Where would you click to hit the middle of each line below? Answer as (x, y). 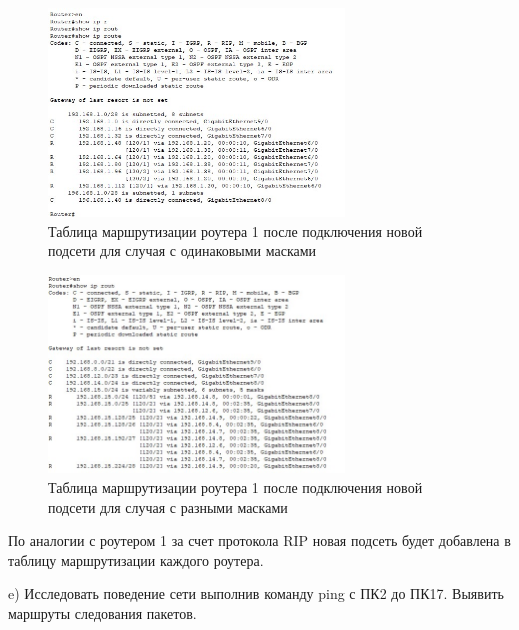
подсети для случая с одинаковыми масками (182, 250)
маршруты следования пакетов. (102, 612)
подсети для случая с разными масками (168, 506)
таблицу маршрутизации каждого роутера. (136, 559)
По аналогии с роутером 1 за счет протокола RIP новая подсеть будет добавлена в (259, 540)
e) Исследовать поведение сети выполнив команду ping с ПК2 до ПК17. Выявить (256, 593)
